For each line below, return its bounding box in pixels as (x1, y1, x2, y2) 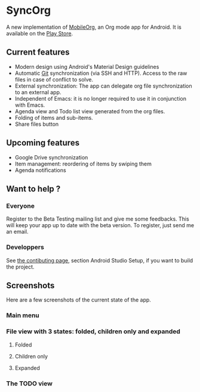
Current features (6, 47, 70, 58)
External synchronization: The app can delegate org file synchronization (14, 82, 192, 89)
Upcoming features (6, 138, 79, 148)
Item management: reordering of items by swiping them (14, 160, 152, 167)
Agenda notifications (14, 166, 67, 174)
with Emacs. (14, 101, 45, 108)
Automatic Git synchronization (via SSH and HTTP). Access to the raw (14, 70, 187, 77)
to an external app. (14, 88, 61, 96)
